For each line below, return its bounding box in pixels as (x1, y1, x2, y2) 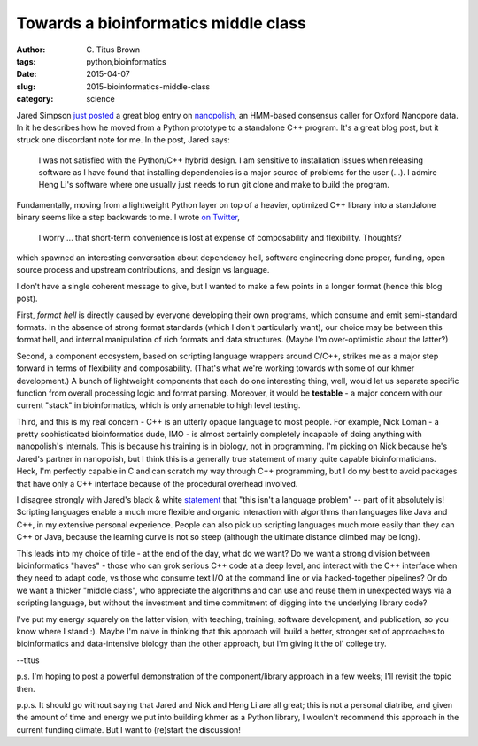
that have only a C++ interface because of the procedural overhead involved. (16, 478, 298, 488)
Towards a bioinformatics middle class (16, 13, 307, 33)
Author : (16, 44, 46, 55)
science (86, 94, 115, 104)
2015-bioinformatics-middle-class (86, 81, 211, 92)
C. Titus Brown (86, 44, 141, 55)
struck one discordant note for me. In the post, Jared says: (16, 135, 230, 145)
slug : (16, 81, 35, 92)
